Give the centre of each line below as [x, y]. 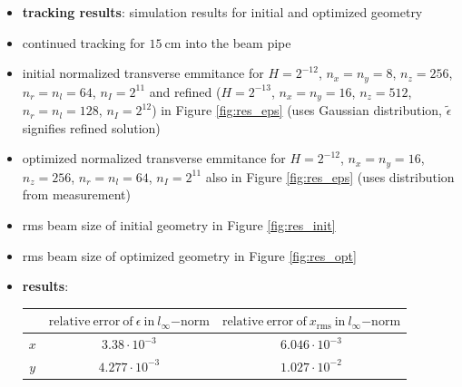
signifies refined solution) [91, 127]
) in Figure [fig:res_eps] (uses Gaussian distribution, [297, 110]
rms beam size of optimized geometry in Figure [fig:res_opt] [189, 255]
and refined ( [185, 91]
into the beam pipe [238, 42]
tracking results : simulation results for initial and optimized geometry [222, 12]
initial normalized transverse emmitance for [143, 73]
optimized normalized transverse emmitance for [154, 158]
